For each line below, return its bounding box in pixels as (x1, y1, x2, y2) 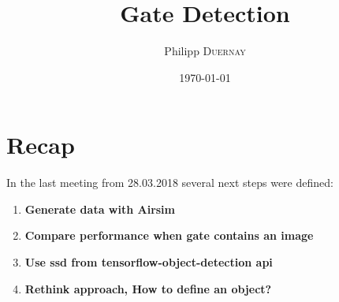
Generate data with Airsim (24, 200, 176, 217)
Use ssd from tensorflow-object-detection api (24, 254, 273, 270)
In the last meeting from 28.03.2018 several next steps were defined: (6, 174, 333, 191)
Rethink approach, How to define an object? (24, 280, 272, 296)
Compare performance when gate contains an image (24, 227, 314, 244)
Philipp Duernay (164, 43, 246, 59)
